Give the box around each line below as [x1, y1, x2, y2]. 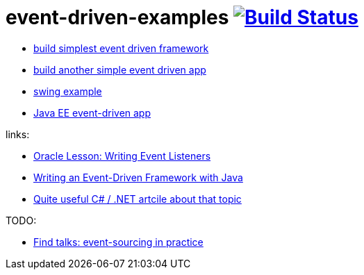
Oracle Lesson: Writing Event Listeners [33, 149, 211, 162]
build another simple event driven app [33, 63, 206, 76]
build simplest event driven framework [33, 42, 209, 54]
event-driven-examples [6, 6, 229, 29]
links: [6, 128, 30, 140]
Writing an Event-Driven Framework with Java [33, 171, 243, 183]
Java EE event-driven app [33, 106, 151, 119]
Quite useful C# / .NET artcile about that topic [33, 192, 242, 205]
